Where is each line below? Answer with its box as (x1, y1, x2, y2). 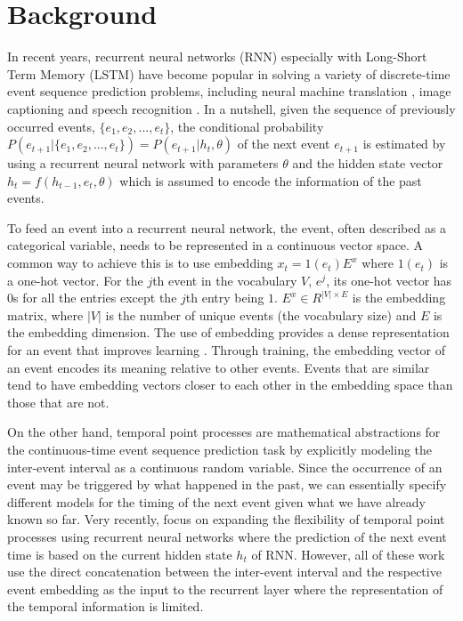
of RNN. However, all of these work (251, 544, 445, 563)
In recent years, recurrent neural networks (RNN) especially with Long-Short (7, 47, 427, 66)
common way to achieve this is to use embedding (7, 254, 273, 272)
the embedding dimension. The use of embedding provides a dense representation (7, 323, 450, 342)
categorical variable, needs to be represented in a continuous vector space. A (7, 236, 424, 254)
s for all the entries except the (13, 288, 177, 307)
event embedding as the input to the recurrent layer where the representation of (7, 579, 443, 598)
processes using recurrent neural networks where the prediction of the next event (7, 527, 447, 545)
